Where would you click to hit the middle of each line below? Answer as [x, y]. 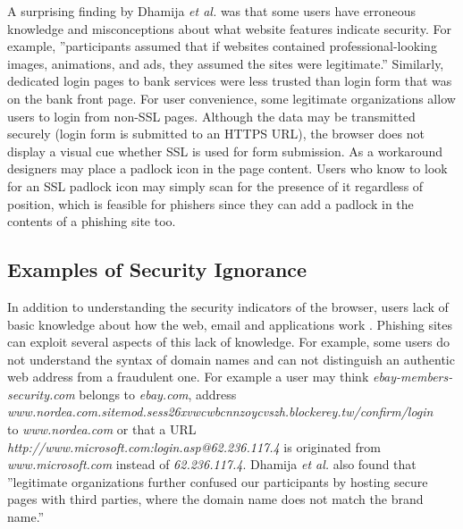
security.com [41, 394]
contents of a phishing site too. [92, 221]
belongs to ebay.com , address [158, 394]
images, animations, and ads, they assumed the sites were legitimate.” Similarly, [226, 63]
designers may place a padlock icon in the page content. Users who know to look [227, 168]
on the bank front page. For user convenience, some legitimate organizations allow [231, 98]
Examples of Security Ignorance [157, 269]
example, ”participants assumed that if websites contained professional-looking [222, 46]
